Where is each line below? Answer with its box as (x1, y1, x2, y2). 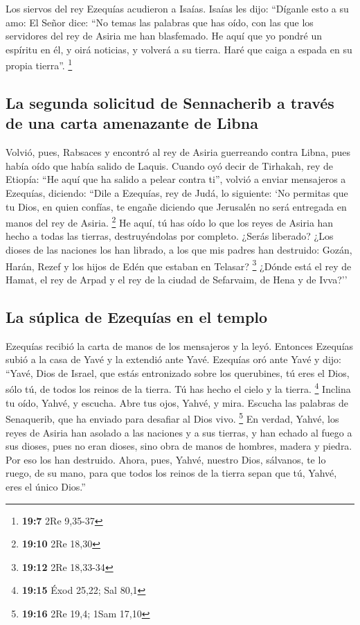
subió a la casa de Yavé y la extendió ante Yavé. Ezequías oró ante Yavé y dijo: (6, 352, 341, 367)
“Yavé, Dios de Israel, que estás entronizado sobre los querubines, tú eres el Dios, (6, 365, 350, 380)
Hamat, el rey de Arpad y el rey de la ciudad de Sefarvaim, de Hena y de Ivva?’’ (6, 272, 348, 286)
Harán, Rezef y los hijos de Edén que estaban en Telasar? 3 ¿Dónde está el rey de (6, 256, 352, 273)
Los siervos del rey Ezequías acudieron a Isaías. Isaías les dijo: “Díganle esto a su (6, 1, 349, 15)
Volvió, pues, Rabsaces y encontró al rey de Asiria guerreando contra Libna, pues (6, 145, 351, 159)
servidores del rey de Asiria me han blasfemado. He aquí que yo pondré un (6, 28, 323, 43)
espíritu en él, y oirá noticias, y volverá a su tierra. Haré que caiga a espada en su (6, 42, 352, 56)
